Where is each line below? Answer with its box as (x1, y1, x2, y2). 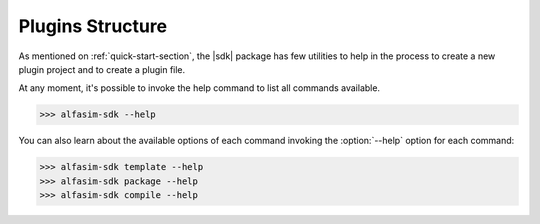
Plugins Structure (18, 15, 168, 37)
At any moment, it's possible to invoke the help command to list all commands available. (18, 82, 380, 94)
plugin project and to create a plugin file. (18, 63, 186, 75)
